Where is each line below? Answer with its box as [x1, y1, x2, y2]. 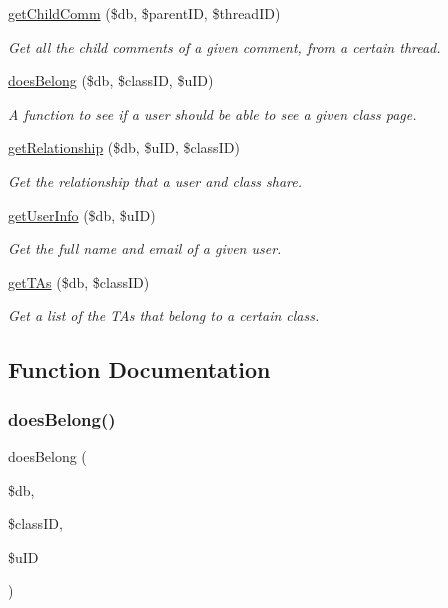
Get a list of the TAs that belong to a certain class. [8, 305, 320, 326]
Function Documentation [8, 354, 271, 385]
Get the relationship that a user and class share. [8, 170, 303, 191]
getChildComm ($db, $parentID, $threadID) [8, 3, 281, 23]
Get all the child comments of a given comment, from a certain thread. [8, 36, 441, 57]
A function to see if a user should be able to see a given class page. [8, 103, 417, 124]
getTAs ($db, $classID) [8, 271, 150, 292]
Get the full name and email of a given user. [8, 238, 282, 259]
